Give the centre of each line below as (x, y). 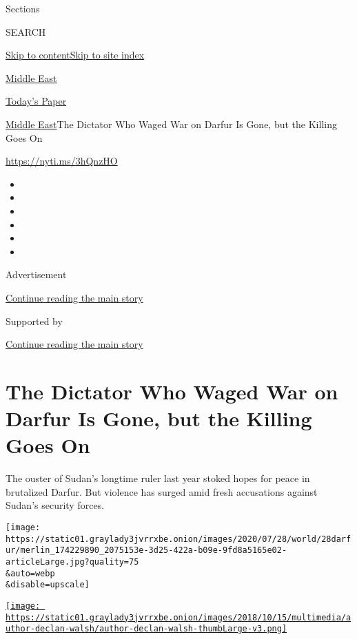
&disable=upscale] (48, 585)
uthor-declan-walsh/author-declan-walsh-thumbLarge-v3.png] (146, 629)
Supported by (34, 321)
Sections (23, 8)
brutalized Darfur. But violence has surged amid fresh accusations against (162, 491)
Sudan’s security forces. (55, 505)
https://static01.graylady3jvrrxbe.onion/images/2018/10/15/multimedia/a (178, 617)
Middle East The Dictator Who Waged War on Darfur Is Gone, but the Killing (171, 124)
